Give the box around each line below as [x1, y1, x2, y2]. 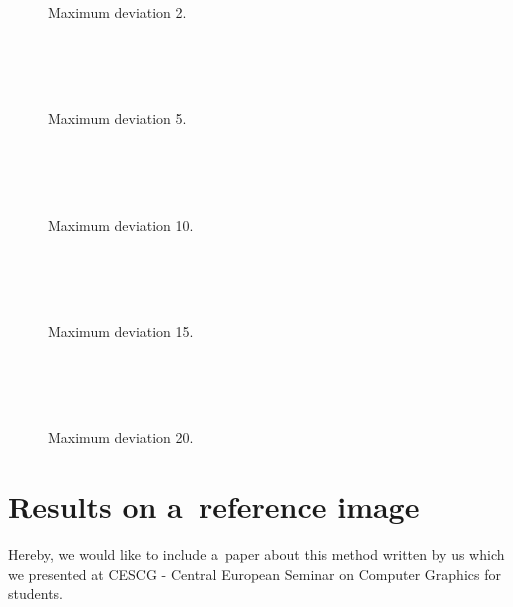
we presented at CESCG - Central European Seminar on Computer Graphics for [8, 563, 501, 584]
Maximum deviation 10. [48, 214, 194, 235]
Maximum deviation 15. [48, 320, 194, 341]
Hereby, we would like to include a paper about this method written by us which [8, 544, 505, 564]
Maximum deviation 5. [48, 108, 187, 129]
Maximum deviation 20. [48, 427, 194, 448]
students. [8, 583, 63, 604]
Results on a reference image [8, 486, 420, 527]
